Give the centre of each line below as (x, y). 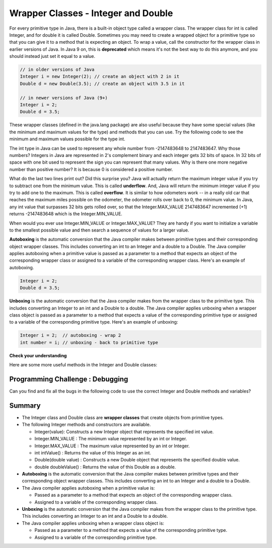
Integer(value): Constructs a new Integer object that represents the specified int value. (124, 432)
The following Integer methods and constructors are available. (86, 425)
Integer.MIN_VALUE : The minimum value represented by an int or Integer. (111, 439)
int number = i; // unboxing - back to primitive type (89, 342)
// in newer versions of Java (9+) (64, 98)
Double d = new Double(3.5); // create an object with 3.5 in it (102, 84)
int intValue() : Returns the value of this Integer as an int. (93, 452)
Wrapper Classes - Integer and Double (91, 13)
